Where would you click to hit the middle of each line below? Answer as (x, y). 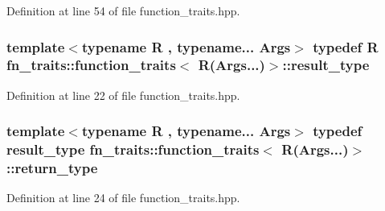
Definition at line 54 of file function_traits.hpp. (123, 10)
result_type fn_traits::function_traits (133, 149)
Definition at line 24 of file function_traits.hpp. (123, 198)
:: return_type (52, 168)
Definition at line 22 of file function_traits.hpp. (123, 95)
